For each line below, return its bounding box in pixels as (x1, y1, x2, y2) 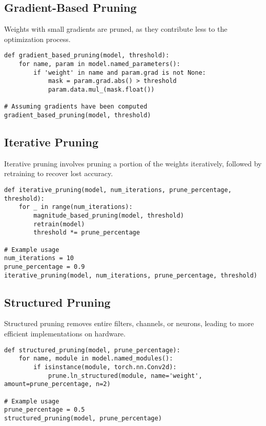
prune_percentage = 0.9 (4, 263, 85, 270)
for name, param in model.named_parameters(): (18, 60, 180, 68)
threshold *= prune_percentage (33, 229, 140, 237)
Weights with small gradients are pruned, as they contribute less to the (4, 24, 228, 34)
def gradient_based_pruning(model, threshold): (4, 52, 170, 59)
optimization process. (4, 33, 71, 44)
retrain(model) (33, 220, 85, 228)
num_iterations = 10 (4, 254, 74, 262)
